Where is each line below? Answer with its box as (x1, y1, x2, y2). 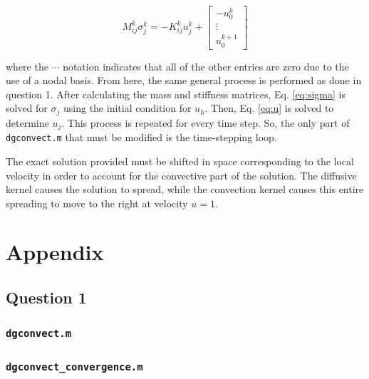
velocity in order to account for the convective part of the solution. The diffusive (6, 167, 357, 182)
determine (6, 115, 49, 130)
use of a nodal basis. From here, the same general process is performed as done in (6, 73, 362, 88)
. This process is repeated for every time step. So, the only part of (61, 115, 350, 130)
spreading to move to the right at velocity (6, 195, 188, 210)
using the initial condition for (63, 100, 192, 115)
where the (6, 58, 48, 73)
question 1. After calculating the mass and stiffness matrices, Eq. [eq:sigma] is (6, 86, 345, 101)
